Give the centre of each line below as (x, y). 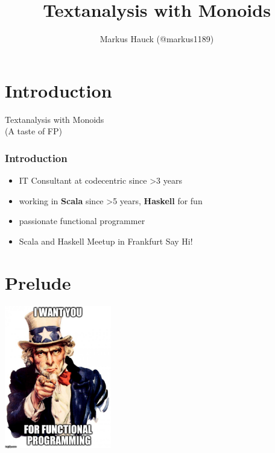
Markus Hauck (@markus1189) (157, 39)
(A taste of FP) (33, 131)
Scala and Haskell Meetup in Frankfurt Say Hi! (106, 241)
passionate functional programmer (82, 221)
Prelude (38, 282)
